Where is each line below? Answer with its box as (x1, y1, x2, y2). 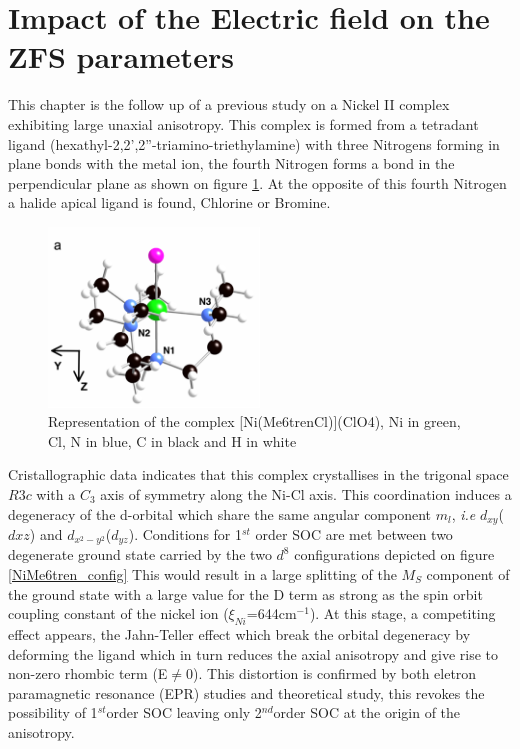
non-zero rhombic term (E (8, 663, 168, 684)
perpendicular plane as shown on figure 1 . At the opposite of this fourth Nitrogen (8, 172, 507, 193)
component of (426, 564, 510, 585)
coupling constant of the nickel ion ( (8, 603, 229, 624)
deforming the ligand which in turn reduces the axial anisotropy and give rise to (8, 643, 499, 664)
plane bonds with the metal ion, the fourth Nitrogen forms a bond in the (8, 153, 455, 174)
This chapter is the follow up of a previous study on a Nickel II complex (8, 94, 450, 115)
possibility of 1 (8, 702, 98, 723)
